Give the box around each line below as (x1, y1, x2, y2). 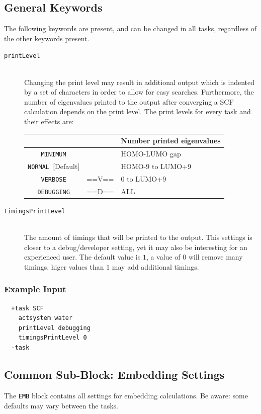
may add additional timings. (112, 261, 199, 272)
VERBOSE (41, 176, 66, 183)
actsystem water (18, 314, 73, 322)
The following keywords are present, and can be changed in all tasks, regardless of (4, 23, 256, 34)
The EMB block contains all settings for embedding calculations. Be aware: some (4, 390, 248, 400)
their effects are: (24, 116, 74, 127)
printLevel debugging (18, 324, 91, 332)
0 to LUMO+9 (121, 173, 166, 184)
